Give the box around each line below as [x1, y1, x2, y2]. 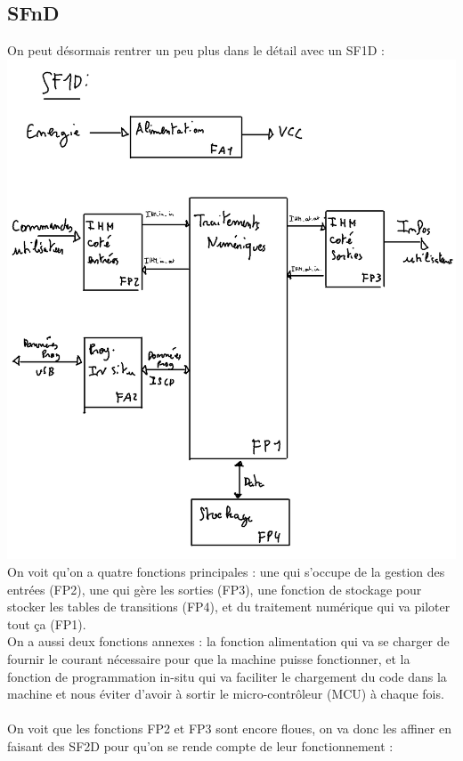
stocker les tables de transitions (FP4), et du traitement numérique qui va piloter [7, 597, 451, 616]
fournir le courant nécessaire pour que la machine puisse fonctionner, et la [7, 649, 410, 668]
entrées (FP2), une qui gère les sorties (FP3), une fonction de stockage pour [7, 579, 422, 598]
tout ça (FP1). [7, 614, 86, 633]
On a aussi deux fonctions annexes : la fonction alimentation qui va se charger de [7, 632, 450, 651]
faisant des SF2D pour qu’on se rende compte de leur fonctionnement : [7, 736, 394, 755]
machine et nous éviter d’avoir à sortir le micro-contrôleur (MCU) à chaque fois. [7, 684, 444, 703]
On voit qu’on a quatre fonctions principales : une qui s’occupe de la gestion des [7, 562, 445, 580]
